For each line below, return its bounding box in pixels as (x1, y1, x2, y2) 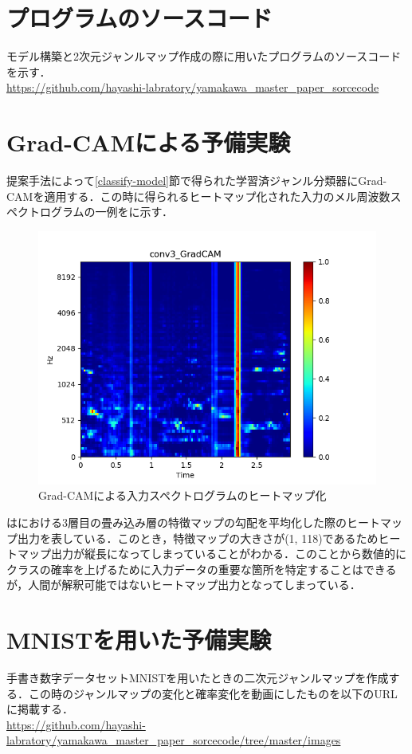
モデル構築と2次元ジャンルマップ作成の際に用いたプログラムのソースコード (6, 48, 402, 65)
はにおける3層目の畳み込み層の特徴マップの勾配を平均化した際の (6, 514, 347, 530)
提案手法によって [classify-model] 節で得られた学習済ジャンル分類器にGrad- (6, 172, 387, 189)
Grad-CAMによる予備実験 (6, 126, 291, 159)
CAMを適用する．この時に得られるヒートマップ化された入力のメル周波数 (6, 187, 390, 204)
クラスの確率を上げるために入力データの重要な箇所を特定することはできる (6, 560, 397, 577)
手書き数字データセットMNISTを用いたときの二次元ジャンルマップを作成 (6, 670, 389, 686)
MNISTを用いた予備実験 (6, 623, 272, 656)
